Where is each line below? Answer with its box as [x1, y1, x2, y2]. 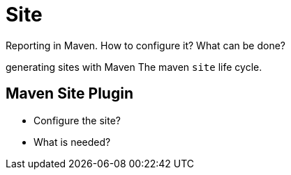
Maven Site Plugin [6, 85, 133, 103]
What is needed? [33, 135, 111, 148]
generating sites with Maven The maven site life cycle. [6, 60, 262, 73]
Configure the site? [33, 114, 121, 126]
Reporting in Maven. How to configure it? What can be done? [6, 39, 285, 51]
